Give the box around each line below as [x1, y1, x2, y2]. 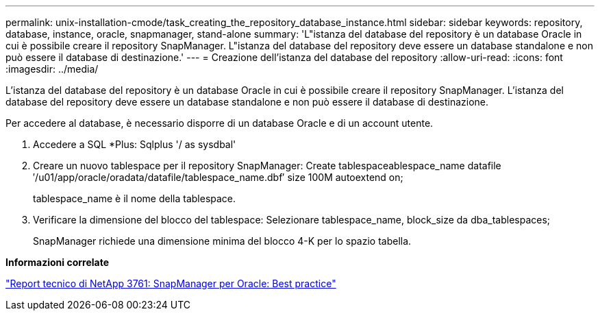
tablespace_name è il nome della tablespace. [33, 193, 236, 204]
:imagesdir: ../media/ [5, 63, 99, 75]
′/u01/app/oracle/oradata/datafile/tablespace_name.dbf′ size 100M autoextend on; [33, 171, 403, 183]
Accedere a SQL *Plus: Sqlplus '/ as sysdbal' [33, 138, 236, 150]
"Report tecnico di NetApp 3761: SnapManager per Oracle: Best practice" [5, 278, 336, 289]
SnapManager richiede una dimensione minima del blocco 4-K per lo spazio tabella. [33, 235, 412, 247]
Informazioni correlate [5, 256, 110, 268]
